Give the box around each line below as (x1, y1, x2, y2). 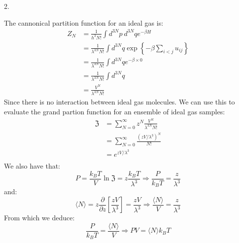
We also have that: (4, 161, 61, 171)
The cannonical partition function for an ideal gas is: (4, 17, 164, 28)
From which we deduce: (4, 212, 75, 223)
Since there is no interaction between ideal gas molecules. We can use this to (4, 97, 235, 107)
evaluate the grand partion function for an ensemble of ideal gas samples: (4, 106, 225, 117)
